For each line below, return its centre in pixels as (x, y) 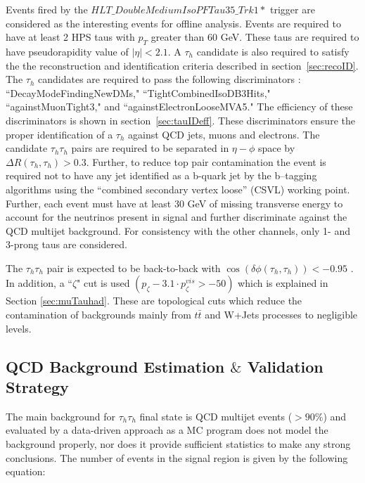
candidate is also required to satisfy (273, 51)
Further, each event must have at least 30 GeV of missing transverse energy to (174, 203)
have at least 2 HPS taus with (70, 37)
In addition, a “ (39, 283)
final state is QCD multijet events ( (216, 416)
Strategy (37, 387)
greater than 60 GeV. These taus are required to (255, 37)
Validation (285, 366)
